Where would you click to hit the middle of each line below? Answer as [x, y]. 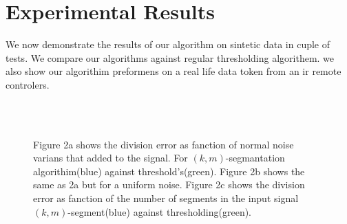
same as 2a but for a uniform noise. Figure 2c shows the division [169, 184]
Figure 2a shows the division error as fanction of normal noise [164, 144]
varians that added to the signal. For [111, 158]
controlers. [28, 84]
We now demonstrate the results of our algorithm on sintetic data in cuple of [168, 44]
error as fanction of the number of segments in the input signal [166, 198]
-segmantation [255, 158]
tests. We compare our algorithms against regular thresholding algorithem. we [170, 57]
